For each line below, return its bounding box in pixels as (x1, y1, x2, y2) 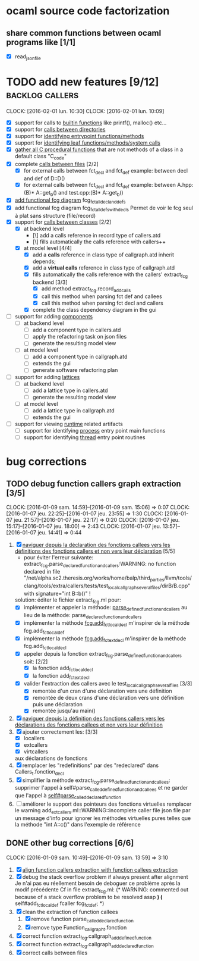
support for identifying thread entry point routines (23, 434, 146, 441)
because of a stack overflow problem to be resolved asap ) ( (14, 894, 163, 901)
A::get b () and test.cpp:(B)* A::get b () (35, 189, 124, 198)
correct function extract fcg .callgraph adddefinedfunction (22, 932, 151, 941)
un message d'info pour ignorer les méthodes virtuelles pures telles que (14, 814, 191, 822)
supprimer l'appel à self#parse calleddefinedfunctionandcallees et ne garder (14, 784, 188, 793)
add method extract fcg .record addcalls (41, 285, 131, 293)
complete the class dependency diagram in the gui (32, 306, 157, 313)
